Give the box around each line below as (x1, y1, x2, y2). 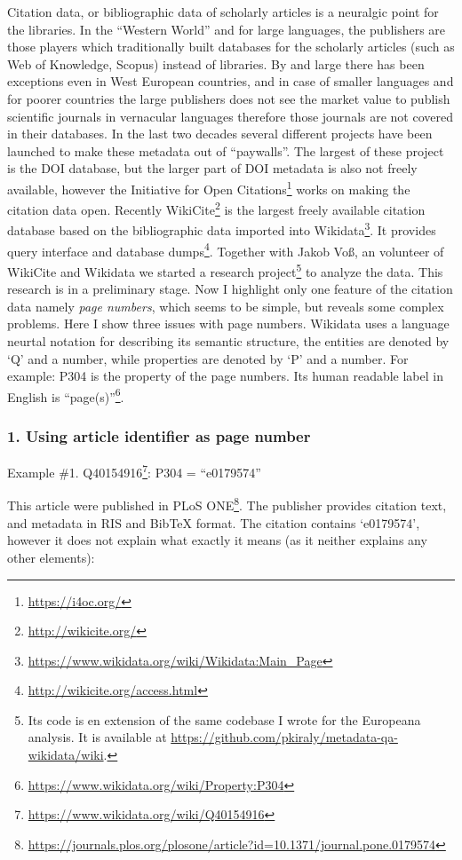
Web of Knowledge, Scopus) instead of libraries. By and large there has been (7, 54, 425, 73)
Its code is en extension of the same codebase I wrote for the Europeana (28, 710, 421, 729)
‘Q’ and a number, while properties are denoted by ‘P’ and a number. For (7, 349, 409, 367)
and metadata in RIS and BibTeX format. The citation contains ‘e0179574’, (7, 513, 420, 532)
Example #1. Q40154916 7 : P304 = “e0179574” (7, 461, 261, 481)
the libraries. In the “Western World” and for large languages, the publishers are (7, 20, 446, 38)
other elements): (7, 548, 95, 566)
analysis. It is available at (28, 728, 167, 746)
